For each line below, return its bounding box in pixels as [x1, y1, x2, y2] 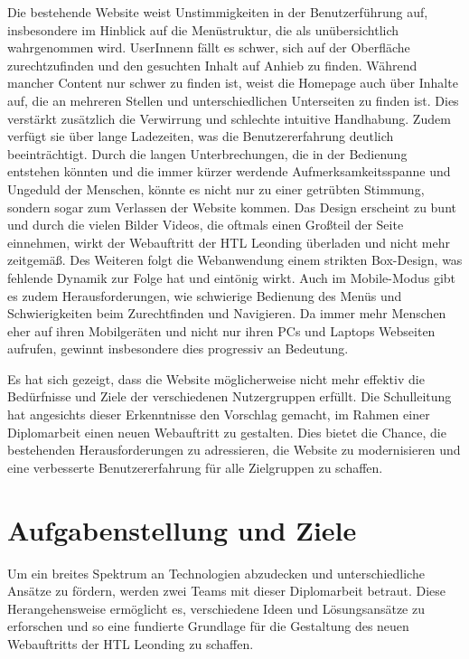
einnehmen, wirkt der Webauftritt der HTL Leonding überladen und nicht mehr [7, 232, 450, 251]
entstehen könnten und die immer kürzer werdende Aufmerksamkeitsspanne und [7, 162, 451, 181]
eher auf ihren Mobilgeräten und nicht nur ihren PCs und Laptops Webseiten [7, 321, 436, 340]
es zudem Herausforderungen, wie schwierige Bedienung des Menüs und [7, 286, 402, 305]
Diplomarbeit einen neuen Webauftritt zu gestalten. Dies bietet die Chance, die [7, 422, 446, 441]
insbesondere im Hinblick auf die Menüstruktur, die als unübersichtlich [7, 20, 399, 39]
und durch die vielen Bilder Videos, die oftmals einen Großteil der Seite [7, 215, 404, 234]
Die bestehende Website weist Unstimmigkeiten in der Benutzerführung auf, [7, 3, 428, 21]
